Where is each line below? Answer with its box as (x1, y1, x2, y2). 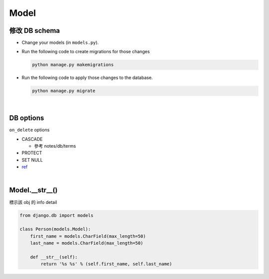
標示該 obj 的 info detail (9, 199, 57, 205)
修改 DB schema (9, 26, 60, 35)
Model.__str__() (9, 186, 58, 194)
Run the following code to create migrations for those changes (21, 49, 150, 55)
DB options (9, 114, 44, 122)
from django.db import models (19, 212, 94, 218)
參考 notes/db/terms (34, 143, 76, 149)
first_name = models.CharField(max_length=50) (30, 233, 146, 239)
